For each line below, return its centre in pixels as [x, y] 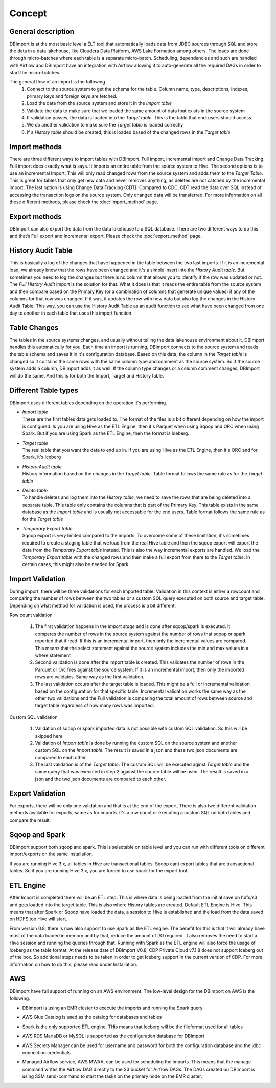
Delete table [35, 490]
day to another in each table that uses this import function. [71, 313]
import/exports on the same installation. [51, 854]
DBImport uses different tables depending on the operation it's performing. [88, 403]
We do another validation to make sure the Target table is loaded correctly [105, 125]
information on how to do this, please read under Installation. [73, 964]
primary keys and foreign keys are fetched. [72, 96]
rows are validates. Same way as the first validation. [90, 677]
